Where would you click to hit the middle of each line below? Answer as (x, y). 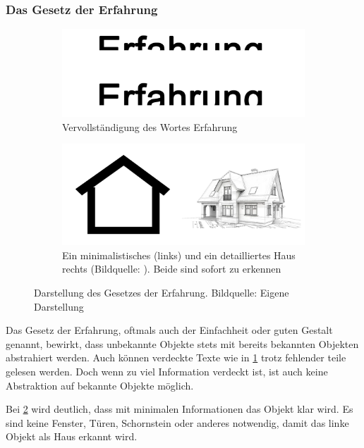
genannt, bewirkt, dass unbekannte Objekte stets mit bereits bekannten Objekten (182, 343)
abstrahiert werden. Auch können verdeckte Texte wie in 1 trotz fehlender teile (176, 357)
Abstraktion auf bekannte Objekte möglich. (100, 385)
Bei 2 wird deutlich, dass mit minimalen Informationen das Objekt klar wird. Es (180, 409)
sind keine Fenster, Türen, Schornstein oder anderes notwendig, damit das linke (177, 422)
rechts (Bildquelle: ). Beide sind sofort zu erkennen (172, 269)
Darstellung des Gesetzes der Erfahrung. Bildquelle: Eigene (162, 292)
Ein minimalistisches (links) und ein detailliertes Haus (179, 255)
